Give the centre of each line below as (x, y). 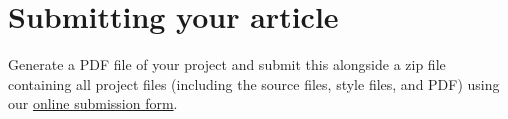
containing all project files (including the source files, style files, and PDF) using (254, 83)
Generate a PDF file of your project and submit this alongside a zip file (227, 64)
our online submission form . (93, 103)
